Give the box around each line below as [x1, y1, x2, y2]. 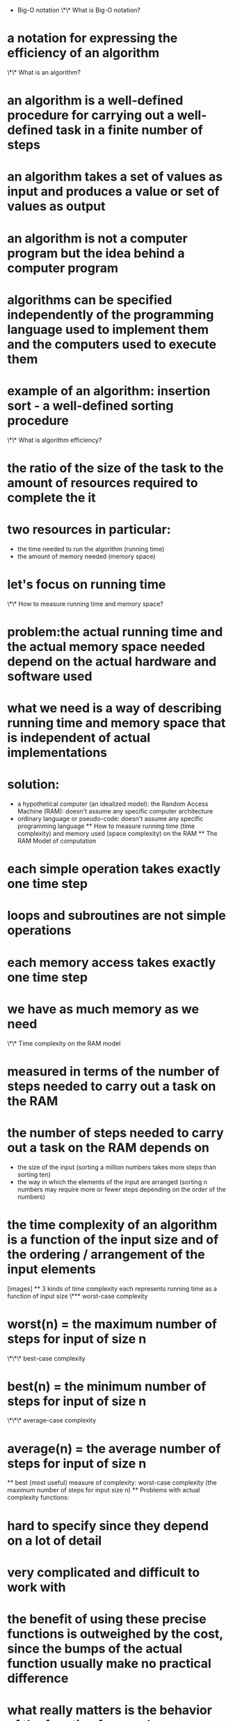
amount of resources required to [7, 475, 198, 491]
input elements [7, 1261, 96, 1277]
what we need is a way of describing [7, 701, 222, 717]
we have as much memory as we [7, 1001, 200, 1017]
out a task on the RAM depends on [7, 1140, 210, 1156]
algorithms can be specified [7, 292, 172, 307]
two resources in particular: [7, 522, 172, 537]
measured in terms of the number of [7, 1063, 220, 1079]
